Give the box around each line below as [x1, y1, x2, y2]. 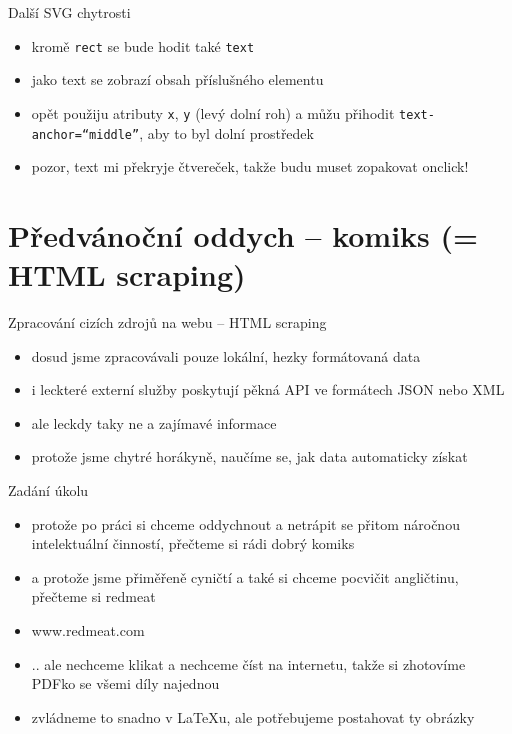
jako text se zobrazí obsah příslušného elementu [31, 69, 324, 90]
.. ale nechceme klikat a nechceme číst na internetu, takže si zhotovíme [31, 653, 466, 674]
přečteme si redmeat [31, 586, 156, 607]
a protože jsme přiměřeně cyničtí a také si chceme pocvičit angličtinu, [31, 566, 459, 587]
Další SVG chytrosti [8, 2, 131, 22]
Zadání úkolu [8, 480, 89, 501]
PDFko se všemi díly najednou [31, 673, 220, 694]
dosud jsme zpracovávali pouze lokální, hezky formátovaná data [31, 345, 421, 366]
